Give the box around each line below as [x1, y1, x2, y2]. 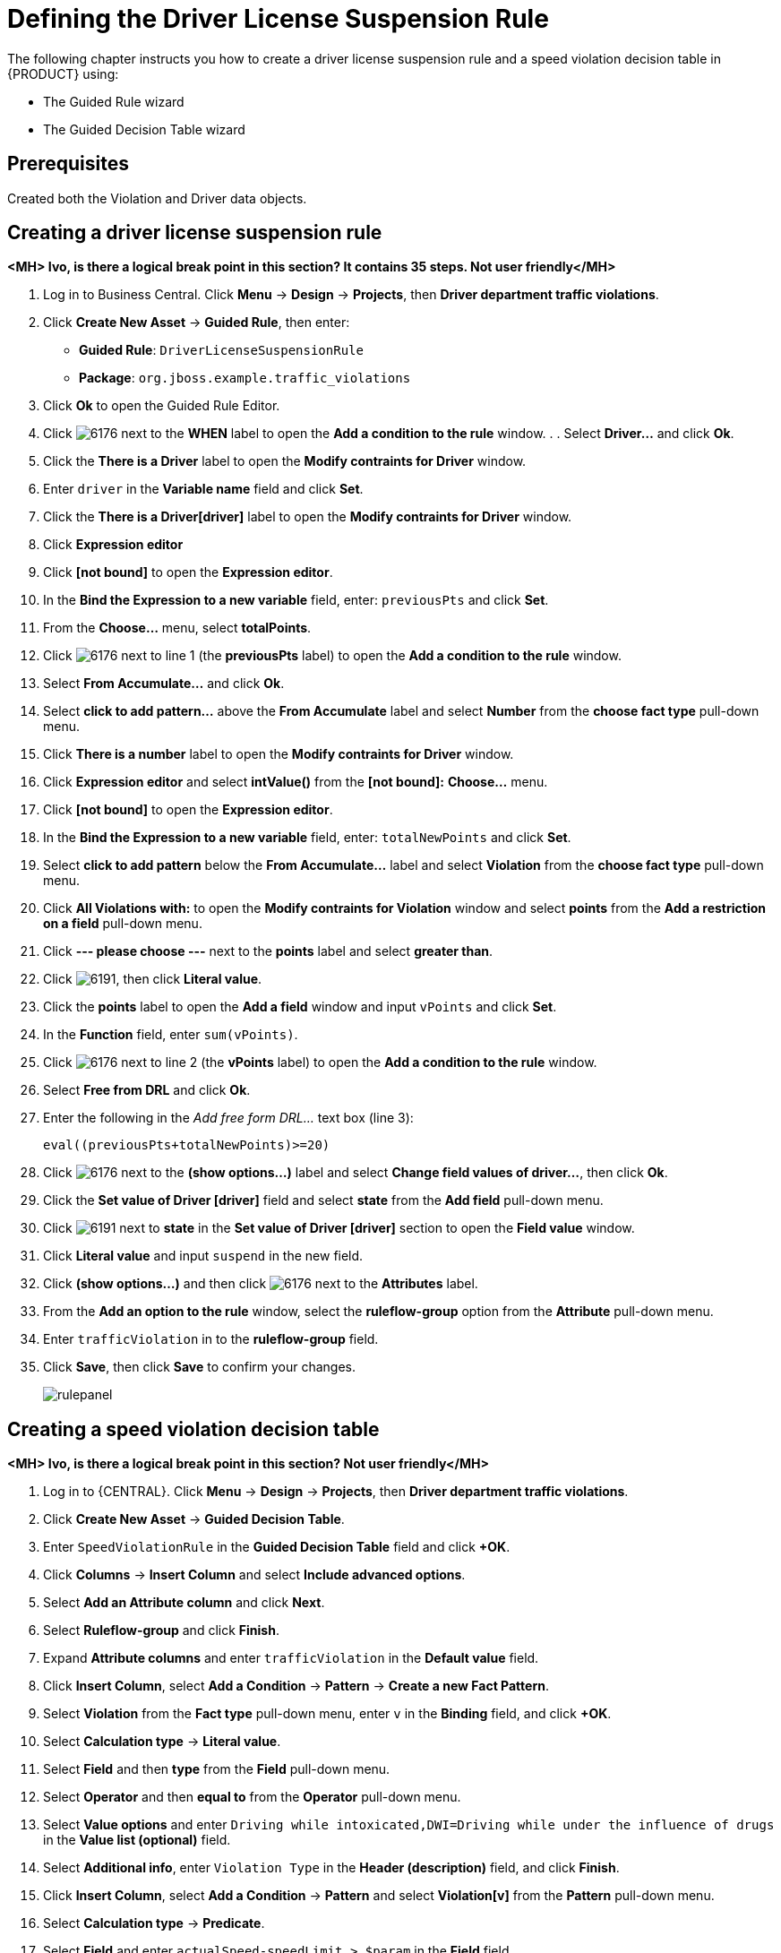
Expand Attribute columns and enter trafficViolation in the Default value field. [43, 1650, 539, 1666]
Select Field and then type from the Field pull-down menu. [43, 1761, 390, 1777]
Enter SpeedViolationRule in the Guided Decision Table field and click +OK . [43, 1539, 511, 1555]
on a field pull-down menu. [43, 916, 202, 932]
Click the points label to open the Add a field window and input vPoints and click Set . [43, 999, 557, 1015]
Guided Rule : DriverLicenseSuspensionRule [79, 342, 364, 358]
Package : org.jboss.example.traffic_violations [79, 370, 411, 386]
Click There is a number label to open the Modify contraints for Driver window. [43, 746, 514, 762]
